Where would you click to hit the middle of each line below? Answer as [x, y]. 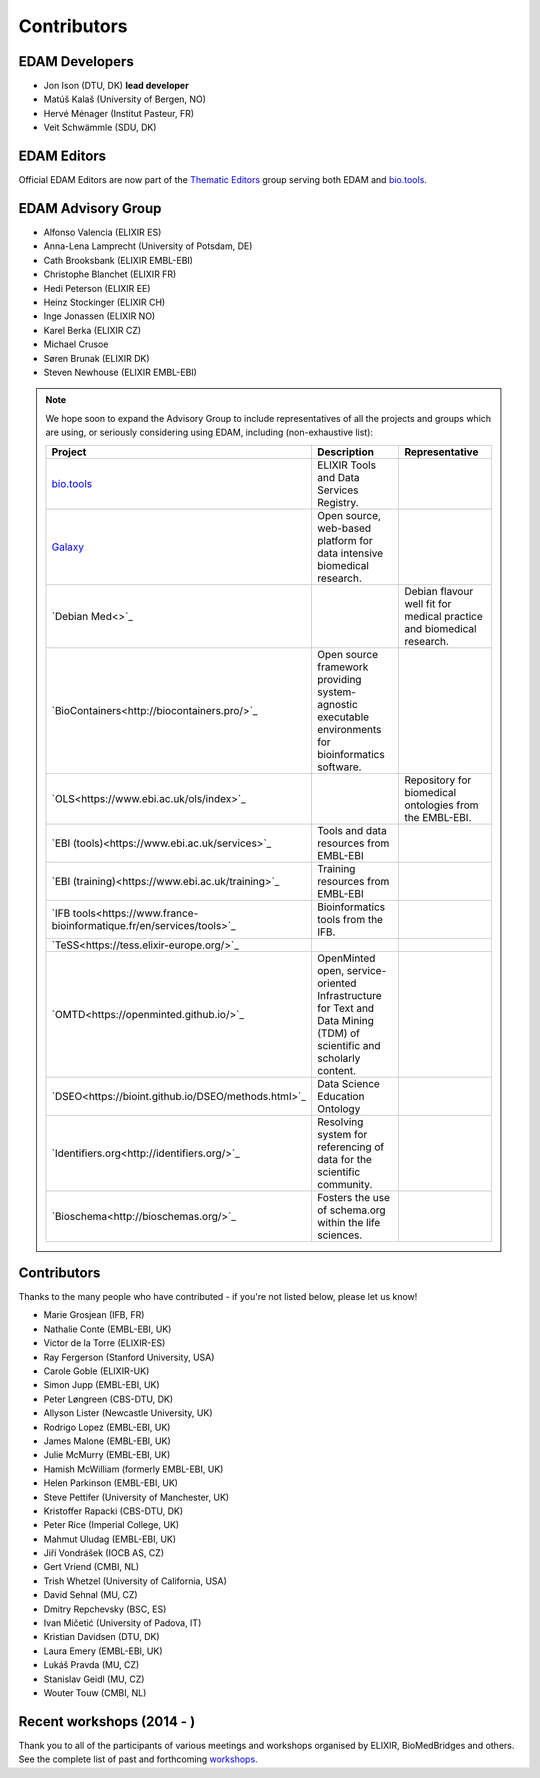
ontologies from [441, 805]
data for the [344, 1159]
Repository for [438, 780]
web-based [344, 528]
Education [340, 1096]
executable [343, 717]
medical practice [444, 616]
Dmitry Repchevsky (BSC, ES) [105, 1609]
